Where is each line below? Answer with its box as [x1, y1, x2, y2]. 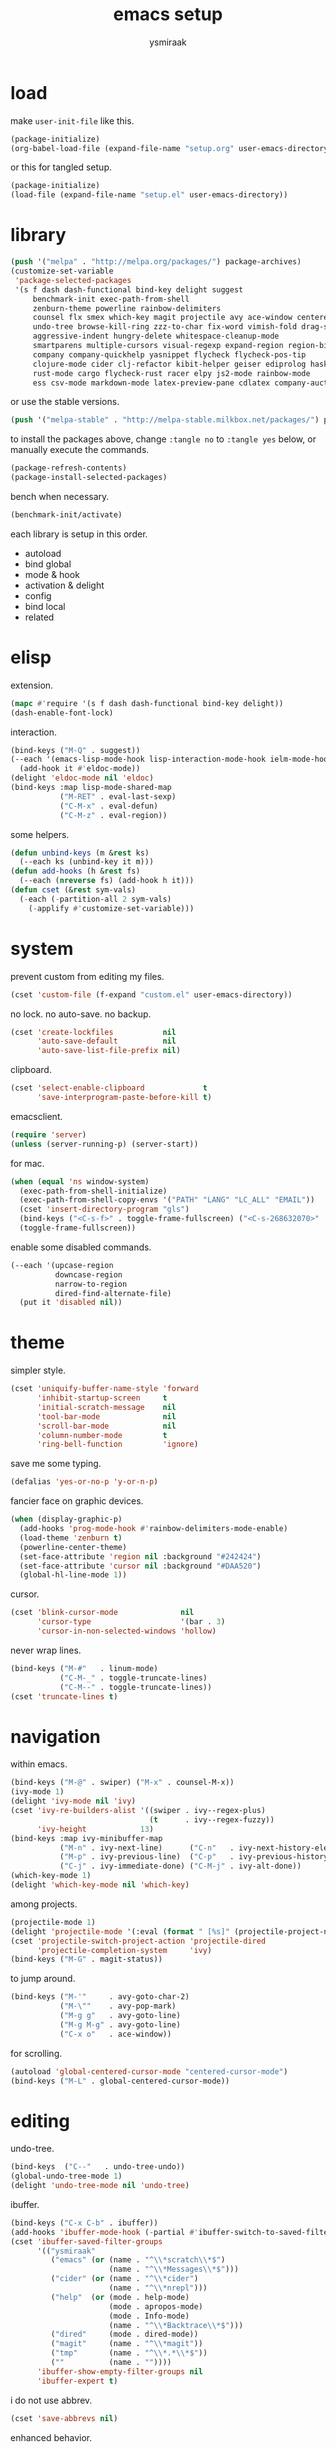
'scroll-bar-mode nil [36, 1421, 177, 1431]
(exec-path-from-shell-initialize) [19, 1186, 168, 1196]
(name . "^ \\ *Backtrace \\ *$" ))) [108, 2320, 244, 2330]
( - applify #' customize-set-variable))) [28, 903, 195, 913]
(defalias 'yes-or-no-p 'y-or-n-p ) [10, 1477, 159, 1487]
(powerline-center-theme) [19, 1542, 128, 1552]
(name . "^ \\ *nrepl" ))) [108, 2283, 208, 2293]
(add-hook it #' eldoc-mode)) [19, 764, 141, 774]
